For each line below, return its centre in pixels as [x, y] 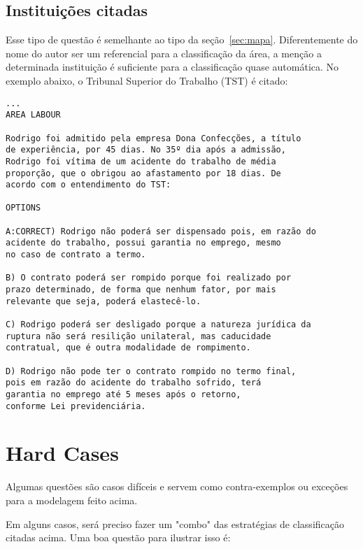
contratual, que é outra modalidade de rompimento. [128, 348]
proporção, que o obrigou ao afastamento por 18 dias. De [143, 173]
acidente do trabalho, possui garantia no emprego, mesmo [143, 243]
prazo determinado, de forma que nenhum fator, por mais [141, 290]
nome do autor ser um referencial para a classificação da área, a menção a [164, 53]
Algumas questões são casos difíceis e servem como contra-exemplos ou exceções [177, 486]
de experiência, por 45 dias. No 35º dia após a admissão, [146, 150]
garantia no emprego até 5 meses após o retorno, [123, 394]
